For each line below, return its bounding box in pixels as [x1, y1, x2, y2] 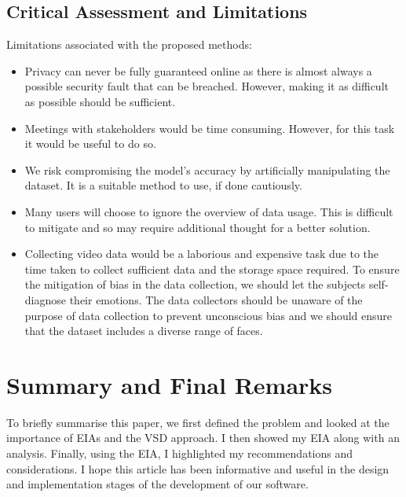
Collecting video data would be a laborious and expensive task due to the [24, 245, 379, 262]
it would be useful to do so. [24, 135, 156, 152]
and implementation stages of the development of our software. [6, 476, 309, 492]
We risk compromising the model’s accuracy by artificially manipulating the [24, 161, 390, 178]
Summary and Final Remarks [6, 368, 333, 400]
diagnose [24, 291, 66, 307]
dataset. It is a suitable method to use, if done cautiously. [24, 177, 302, 193]
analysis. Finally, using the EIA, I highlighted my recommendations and [6, 445, 353, 462]
